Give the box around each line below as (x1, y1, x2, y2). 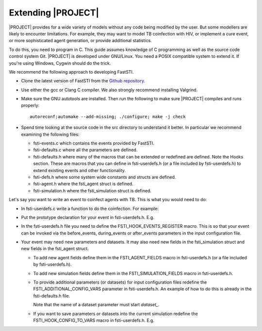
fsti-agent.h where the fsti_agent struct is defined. (33, 181, 133, 187)
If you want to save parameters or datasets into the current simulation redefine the (33, 311, 198, 316)
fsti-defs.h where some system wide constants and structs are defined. (33, 174, 176, 180)
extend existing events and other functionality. (33, 167, 126, 173)
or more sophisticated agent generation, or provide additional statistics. (9, 38, 152, 44)
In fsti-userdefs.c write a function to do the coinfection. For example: (21, 205, 159, 211)
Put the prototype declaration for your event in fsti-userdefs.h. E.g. (21, 214, 155, 220)
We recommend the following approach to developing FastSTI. (9, 69, 134, 75)
